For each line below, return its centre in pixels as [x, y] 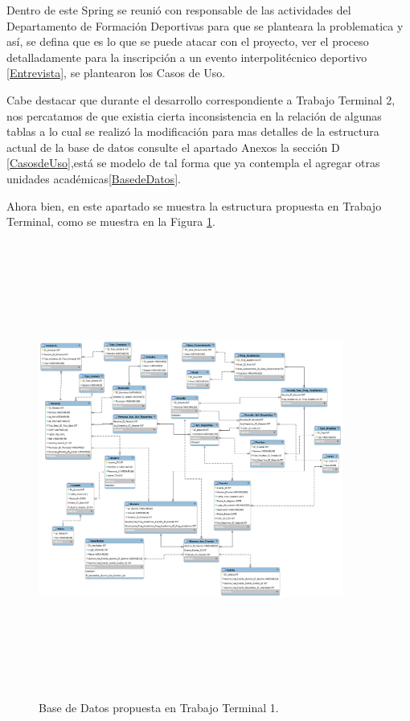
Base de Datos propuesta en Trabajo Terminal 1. [159, 708]
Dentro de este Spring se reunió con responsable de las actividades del [179, 10]
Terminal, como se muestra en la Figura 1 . [111, 221]
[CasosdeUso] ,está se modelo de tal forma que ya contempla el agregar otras [193, 163]
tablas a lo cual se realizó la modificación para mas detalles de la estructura [193, 131]
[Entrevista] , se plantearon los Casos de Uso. [116, 73]
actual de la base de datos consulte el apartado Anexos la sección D [173, 147]
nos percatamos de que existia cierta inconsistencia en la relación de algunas [194, 115]
